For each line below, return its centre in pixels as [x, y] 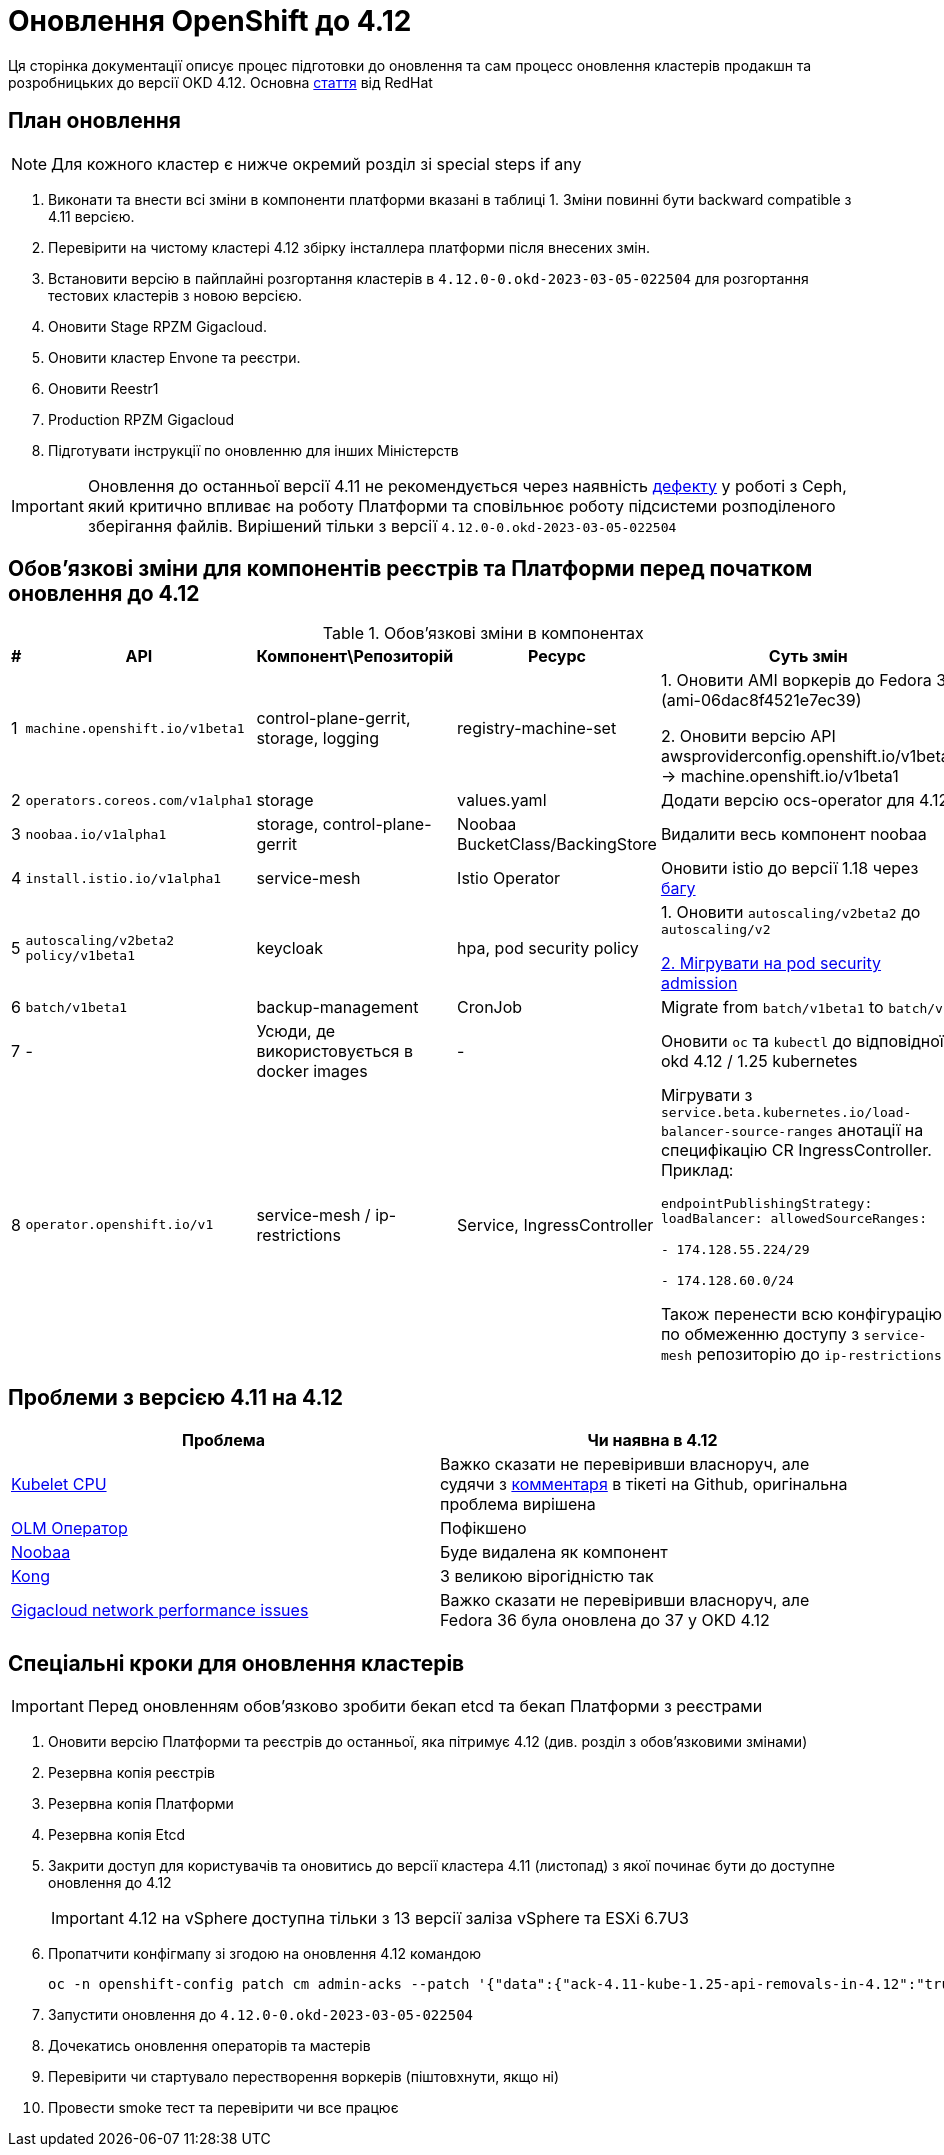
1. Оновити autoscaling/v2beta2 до [790, 912]
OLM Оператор [69, 1528]
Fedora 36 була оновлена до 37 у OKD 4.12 [605, 1620]
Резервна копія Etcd [117, 1835]
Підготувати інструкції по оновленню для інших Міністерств [253, 450]
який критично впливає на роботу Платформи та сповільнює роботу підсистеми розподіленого [461, 505]
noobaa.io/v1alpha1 [96, 834]
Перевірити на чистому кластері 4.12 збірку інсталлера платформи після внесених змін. [349, 247]
